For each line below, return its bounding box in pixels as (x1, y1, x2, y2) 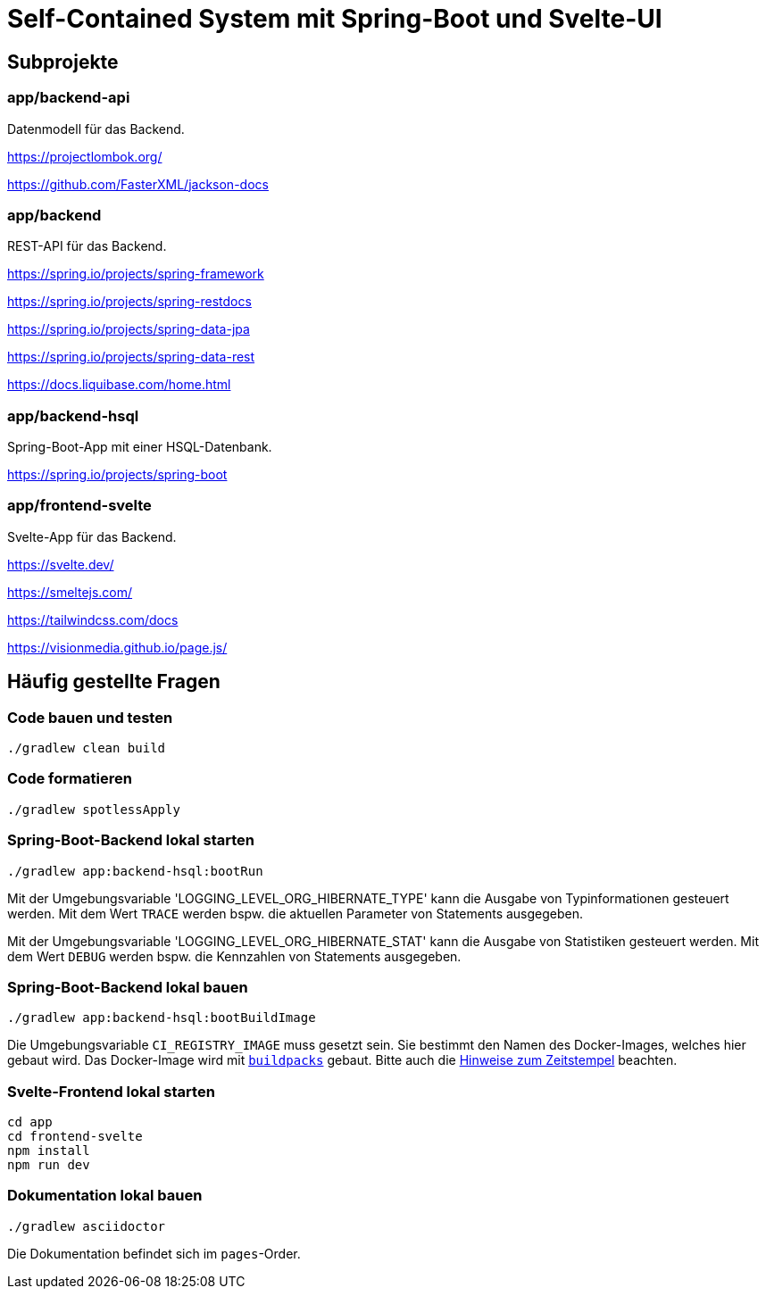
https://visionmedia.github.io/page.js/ (7, 639, 228, 655)
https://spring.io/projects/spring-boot (7, 467, 228, 483)
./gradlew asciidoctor (7, 1218, 166, 1234)
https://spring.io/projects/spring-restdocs (7, 294, 252, 310)
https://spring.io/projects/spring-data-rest (7, 349, 255, 365)
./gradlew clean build (7, 741, 166, 756)
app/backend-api (7, 88, 130, 107)
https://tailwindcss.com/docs (7, 611, 179, 627)
